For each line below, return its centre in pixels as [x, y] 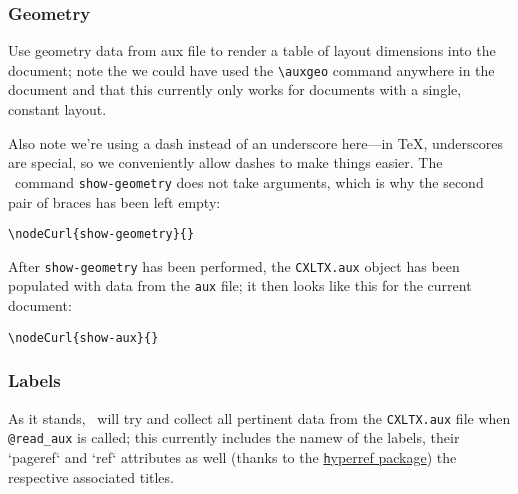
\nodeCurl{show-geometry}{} [101, 234]
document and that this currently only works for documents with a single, [235, 89]
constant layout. [57, 109]
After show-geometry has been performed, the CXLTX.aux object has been [234, 265]
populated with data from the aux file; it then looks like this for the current [240, 285]
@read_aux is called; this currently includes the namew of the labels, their [234, 437]
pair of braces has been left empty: [114, 201]
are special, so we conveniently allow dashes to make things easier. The [225, 162]
